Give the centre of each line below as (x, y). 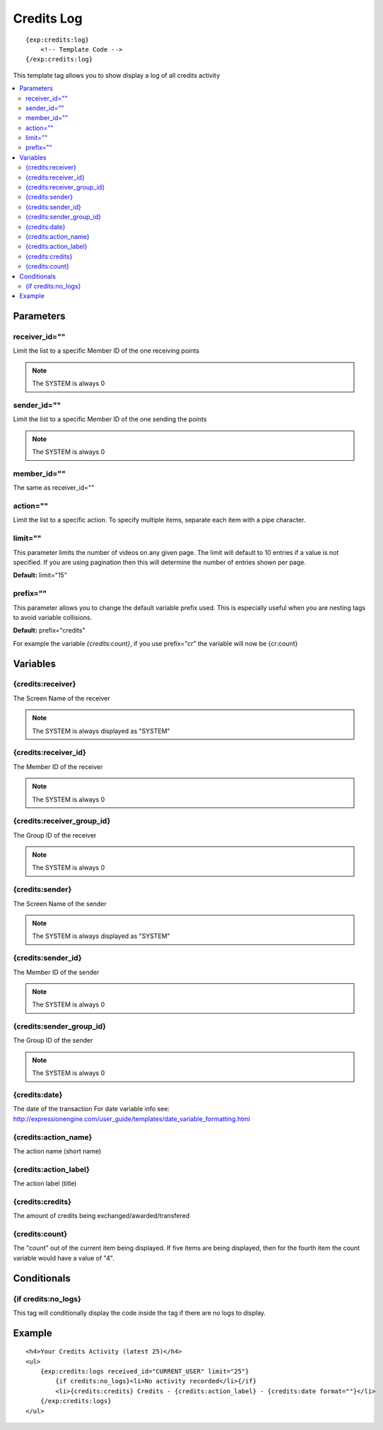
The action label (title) (45, 1183)
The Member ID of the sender (56, 972)
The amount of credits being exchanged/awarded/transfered (101, 1216)
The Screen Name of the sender (60, 903)
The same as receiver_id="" (54, 488)
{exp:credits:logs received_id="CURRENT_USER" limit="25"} (145, 1372)
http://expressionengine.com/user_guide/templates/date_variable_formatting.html (131, 1119)
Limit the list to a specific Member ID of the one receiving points (106, 351)
